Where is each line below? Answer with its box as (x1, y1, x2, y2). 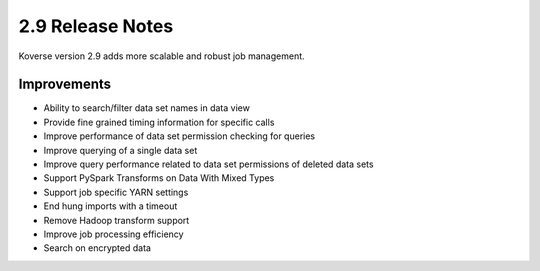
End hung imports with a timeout (43, 200, 178, 212)
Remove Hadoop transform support (43, 214, 190, 226)
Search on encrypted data (43, 242, 152, 254)
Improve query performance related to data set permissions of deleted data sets (43, 158, 374, 170)
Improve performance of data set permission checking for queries (43, 130, 315, 142)
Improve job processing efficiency (43, 228, 184, 240)
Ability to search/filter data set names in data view (43, 102, 250, 114)
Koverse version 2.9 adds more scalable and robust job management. (18, 50, 305, 62)
